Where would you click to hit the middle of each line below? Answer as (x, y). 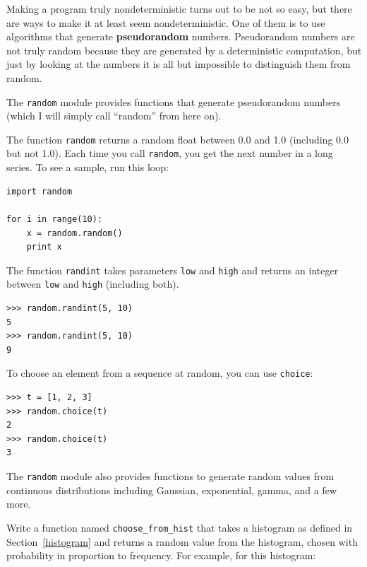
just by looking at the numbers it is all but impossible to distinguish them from (179, 64)
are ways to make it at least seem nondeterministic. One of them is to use (166, 22)
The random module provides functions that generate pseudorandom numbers (174, 101)
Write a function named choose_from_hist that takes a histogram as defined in (180, 527)
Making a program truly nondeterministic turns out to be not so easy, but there (179, 8)
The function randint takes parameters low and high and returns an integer (173, 270)
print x (44, 247)
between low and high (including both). (93, 284)
